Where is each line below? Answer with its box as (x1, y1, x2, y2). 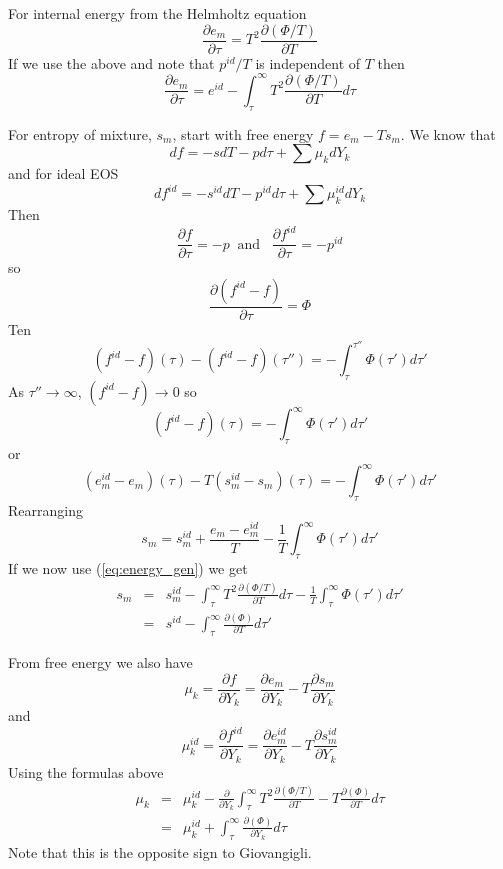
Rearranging (8, 500, 83, 521)
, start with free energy (172, 123, 314, 144)
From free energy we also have (8, 651, 193, 672)
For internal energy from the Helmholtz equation (8, 3, 307, 23)
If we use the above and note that (8, 52, 215, 73)
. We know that (400, 123, 496, 144)
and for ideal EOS (8, 163, 119, 184)
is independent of (255, 52, 361, 73)
